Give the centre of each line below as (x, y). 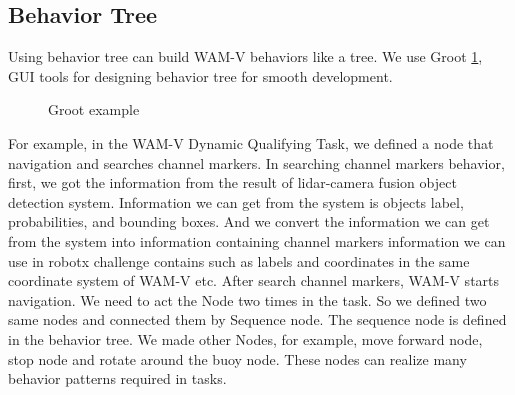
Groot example (94, 109)
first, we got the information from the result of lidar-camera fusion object (232, 182)
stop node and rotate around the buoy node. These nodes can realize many (237, 358)
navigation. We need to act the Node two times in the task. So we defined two (247, 299)
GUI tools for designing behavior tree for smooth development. (200, 75)
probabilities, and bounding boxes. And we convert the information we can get (249, 221)
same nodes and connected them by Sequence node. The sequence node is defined (257, 319)
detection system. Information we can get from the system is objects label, (236, 201)
